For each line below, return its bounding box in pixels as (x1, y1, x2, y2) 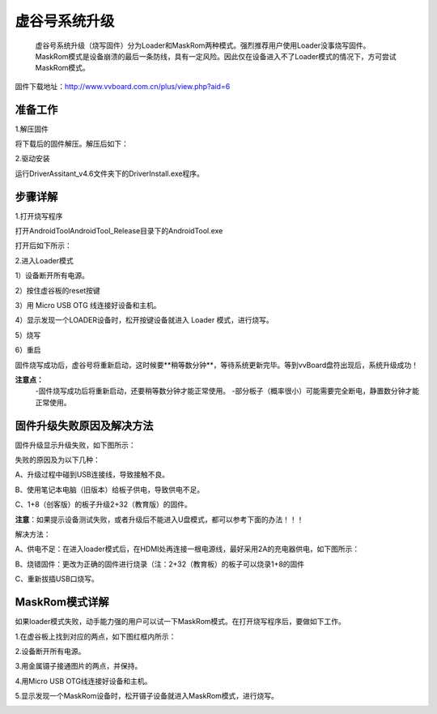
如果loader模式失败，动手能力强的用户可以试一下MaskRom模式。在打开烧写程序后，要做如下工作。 (15, 617, 346, 626)
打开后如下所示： (15, 241, 72, 250)
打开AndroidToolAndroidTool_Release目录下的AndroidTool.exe (15, 226, 223, 236)
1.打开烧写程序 (15, 211, 63, 220)
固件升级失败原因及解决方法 (15, 418, 154, 433)
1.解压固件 (15, 124, 49, 134)
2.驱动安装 (15, 154, 50, 164)
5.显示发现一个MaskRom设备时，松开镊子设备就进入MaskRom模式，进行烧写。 (15, 691, 279, 701)
